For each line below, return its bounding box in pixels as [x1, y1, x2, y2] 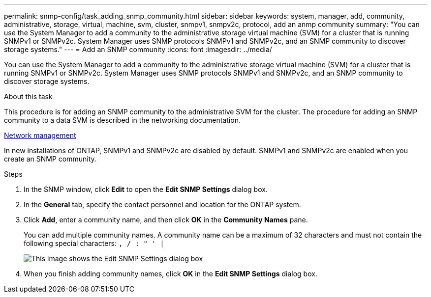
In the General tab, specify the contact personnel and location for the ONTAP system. [24, 200, 301, 209]
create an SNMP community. [4, 155, 96, 163]
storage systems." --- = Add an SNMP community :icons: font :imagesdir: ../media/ [4, 45, 272, 54]
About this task [4, 92, 53, 101]
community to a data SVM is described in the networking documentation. [4, 116, 241, 124]
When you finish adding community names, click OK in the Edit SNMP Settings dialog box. [24, 270, 317, 278]
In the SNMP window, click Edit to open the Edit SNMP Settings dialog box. [24, 185, 268, 193]
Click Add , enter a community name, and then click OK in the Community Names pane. [24, 216, 308, 224]
